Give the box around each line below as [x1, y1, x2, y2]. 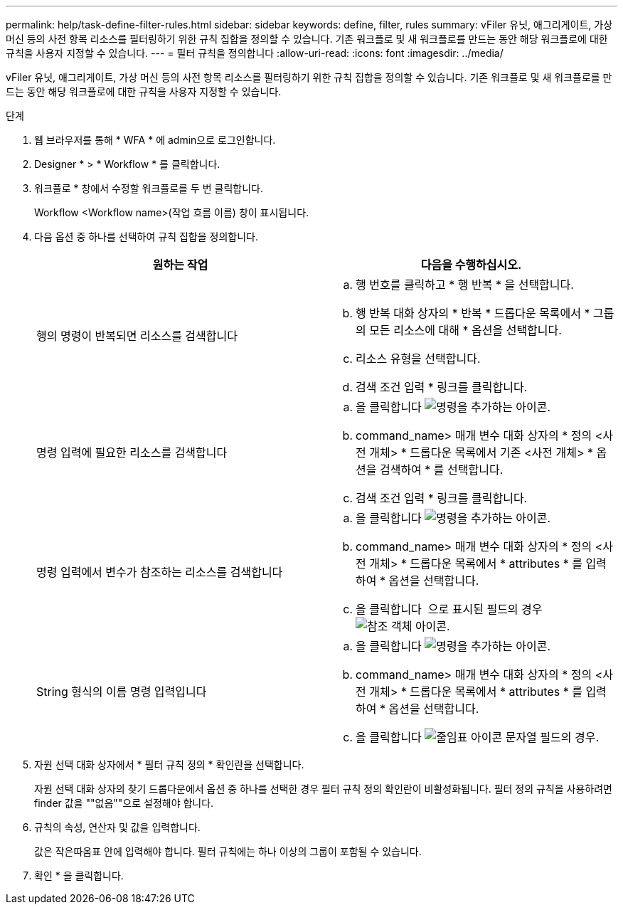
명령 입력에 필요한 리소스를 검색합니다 [36, 445, 228, 460]
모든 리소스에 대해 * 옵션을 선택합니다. [369, 323, 562, 337]
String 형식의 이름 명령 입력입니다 [36, 684, 207, 699]
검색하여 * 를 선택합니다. [379, 462, 504, 477]
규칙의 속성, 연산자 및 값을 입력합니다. [34, 821, 201, 833]
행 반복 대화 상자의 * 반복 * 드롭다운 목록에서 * [356, 306, 590, 320]
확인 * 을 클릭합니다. [34, 869, 124, 882]
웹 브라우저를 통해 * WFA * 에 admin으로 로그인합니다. [34, 134, 276, 146]
